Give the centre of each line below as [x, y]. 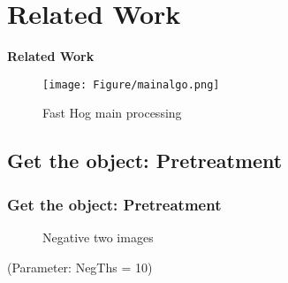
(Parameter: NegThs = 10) [80, 267]
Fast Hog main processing [112, 113]
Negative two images [98, 237]
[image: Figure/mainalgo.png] [131, 84]
